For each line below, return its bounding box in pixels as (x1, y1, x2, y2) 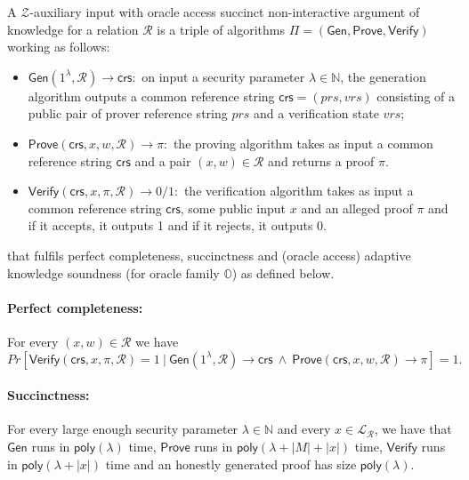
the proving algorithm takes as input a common (173, 133, 433, 152)
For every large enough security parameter (7, 420, 239, 438)
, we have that (374, 420, 452, 438)
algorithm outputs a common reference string (28, 86, 275, 105)
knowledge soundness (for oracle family (7, 263, 220, 282)
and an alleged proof (301, 198, 413, 217)
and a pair (134, 151, 191, 170)
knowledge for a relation (7, 20, 139, 38)
